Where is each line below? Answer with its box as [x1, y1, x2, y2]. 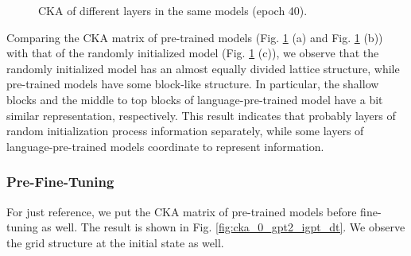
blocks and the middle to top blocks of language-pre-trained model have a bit [6, 91, 383, 107]
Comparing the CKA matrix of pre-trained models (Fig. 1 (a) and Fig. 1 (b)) [6, 29, 383, 45]
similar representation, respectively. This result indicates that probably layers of [6, 107, 396, 123]
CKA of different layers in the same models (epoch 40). [38, 2, 308, 18]
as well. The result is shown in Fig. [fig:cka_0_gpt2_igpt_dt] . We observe [41, 219, 405, 235]
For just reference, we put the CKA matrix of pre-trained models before [6, 203, 357, 219]
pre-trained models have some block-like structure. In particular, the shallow [6, 76, 379, 92]
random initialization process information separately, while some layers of [6, 122, 364, 139]
